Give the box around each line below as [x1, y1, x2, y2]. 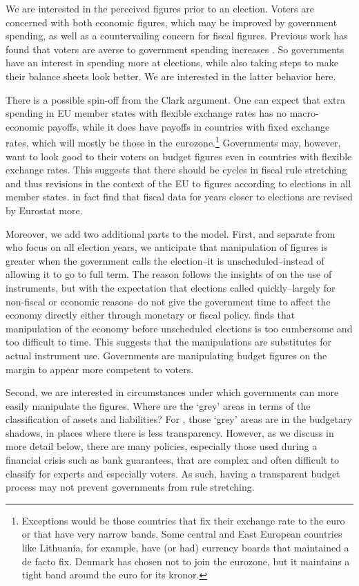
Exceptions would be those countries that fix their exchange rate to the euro [21, 513, 345, 527]
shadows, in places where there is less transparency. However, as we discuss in [6, 425, 334, 439]
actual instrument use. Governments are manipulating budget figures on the [6, 348, 327, 362]
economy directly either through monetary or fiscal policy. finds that [6, 308, 295, 322]
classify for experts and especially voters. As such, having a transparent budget [6, 466, 340, 480]
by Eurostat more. [6, 202, 83, 217]
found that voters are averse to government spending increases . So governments [6, 41, 345, 56]
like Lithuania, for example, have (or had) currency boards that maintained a [21, 540, 349, 555]
